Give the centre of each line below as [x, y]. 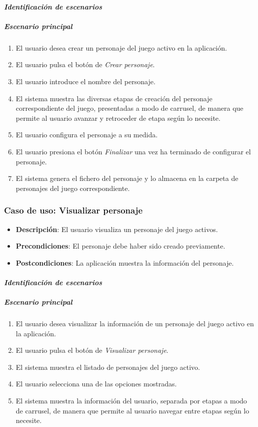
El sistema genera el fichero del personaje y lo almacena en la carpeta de [127, 178]
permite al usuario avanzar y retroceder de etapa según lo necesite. [118, 118]
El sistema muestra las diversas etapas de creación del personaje [114, 98]
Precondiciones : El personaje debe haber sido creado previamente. [120, 246]
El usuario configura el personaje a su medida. [87, 135]
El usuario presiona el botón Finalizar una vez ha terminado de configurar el [133, 151]
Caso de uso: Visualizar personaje [73, 210]
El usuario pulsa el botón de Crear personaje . [85, 64]
